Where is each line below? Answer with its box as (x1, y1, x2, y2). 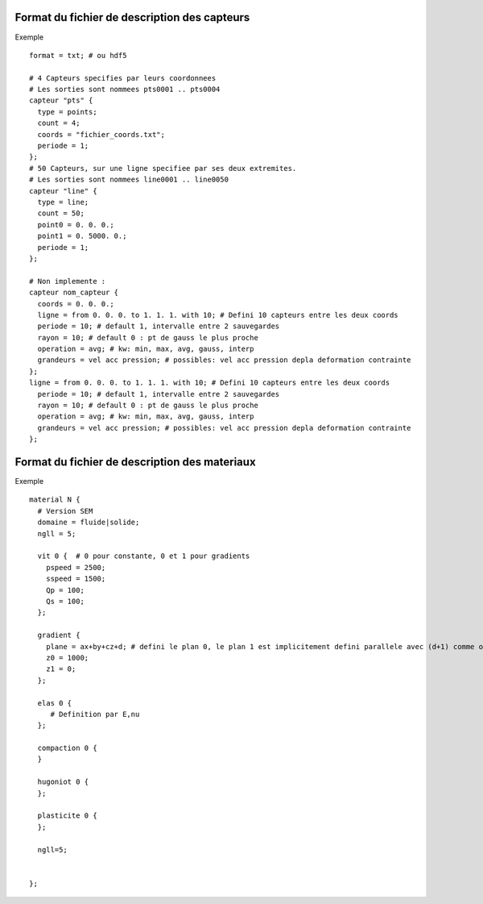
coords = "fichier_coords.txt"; (37, 130, 165, 139)
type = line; (37, 198, 89, 206)
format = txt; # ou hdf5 (29, 51, 127, 60)
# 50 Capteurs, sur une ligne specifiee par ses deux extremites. (29, 164, 297, 173)
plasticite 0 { (37, 811, 97, 820)
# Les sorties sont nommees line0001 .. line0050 (29, 175, 229, 185)
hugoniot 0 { (37, 777, 89, 786)
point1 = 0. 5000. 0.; (37, 231, 127, 241)
